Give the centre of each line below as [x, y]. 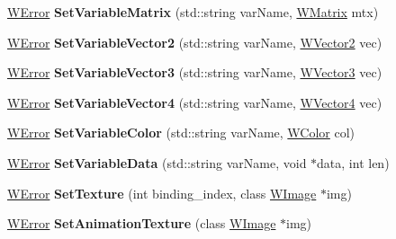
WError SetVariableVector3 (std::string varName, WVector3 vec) [195, 72]
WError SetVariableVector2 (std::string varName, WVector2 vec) [195, 42]
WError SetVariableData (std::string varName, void [157, 162]
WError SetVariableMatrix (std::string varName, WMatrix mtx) [193, 12]
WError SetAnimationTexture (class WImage [142, 223]
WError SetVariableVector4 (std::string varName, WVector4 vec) [195, 102]
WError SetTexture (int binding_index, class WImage [162, 193]
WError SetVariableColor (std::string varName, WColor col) [181, 133]
